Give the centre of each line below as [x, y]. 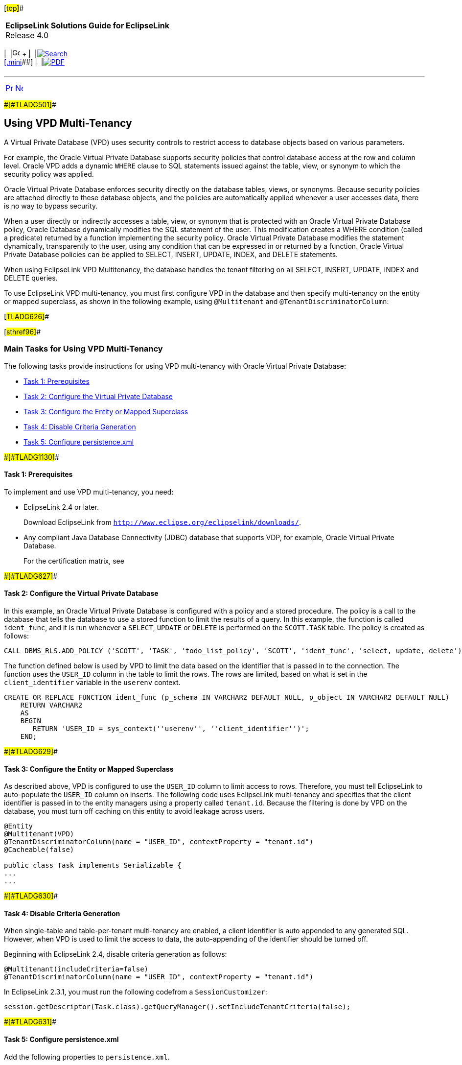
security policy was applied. [49, 174]
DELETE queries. [31, 278]
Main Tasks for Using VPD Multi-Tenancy [83, 349]
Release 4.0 [27, 35]
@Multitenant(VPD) [39, 834]
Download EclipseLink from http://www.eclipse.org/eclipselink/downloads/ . [162, 522]
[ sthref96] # [23, 331]
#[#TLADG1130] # [32, 457]
